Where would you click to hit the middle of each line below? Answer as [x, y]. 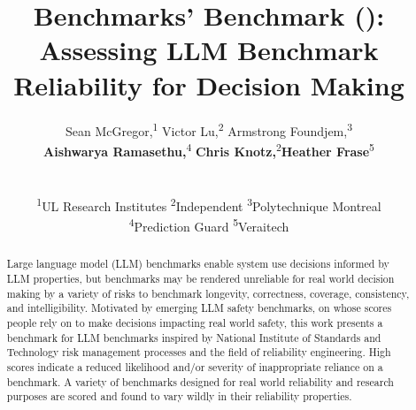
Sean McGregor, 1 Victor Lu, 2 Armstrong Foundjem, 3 [209, 129]
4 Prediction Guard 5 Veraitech [209, 225]
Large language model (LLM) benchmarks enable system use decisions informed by [198, 264]
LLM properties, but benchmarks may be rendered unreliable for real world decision [200, 279]
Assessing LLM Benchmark [209, 50]
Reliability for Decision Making [209, 84]
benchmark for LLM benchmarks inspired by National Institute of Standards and [194, 337]
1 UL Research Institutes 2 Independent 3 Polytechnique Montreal [209, 205]
